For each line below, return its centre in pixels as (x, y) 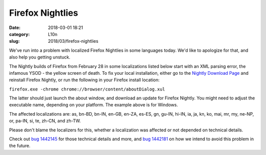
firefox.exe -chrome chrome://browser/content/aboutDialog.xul (87, 89)
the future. (20, 146)
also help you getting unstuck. (40, 57)
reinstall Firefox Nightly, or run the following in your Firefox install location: (84, 80)
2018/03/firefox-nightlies (73, 41)
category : (19, 34)
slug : (14, 41)
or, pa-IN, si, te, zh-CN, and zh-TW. (45, 121)
